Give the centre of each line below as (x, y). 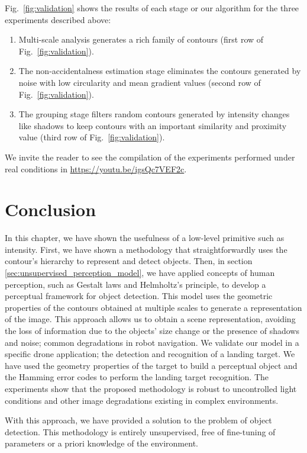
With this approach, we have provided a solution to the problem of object (138, 420)
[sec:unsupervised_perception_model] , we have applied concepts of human (140, 273)
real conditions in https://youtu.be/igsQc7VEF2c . (96, 168)
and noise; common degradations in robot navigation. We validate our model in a (152, 342)
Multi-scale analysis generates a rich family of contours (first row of (141, 39)
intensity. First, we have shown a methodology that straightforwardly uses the (146, 249)
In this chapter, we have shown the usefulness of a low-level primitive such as (145, 238)
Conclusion (51, 209)
